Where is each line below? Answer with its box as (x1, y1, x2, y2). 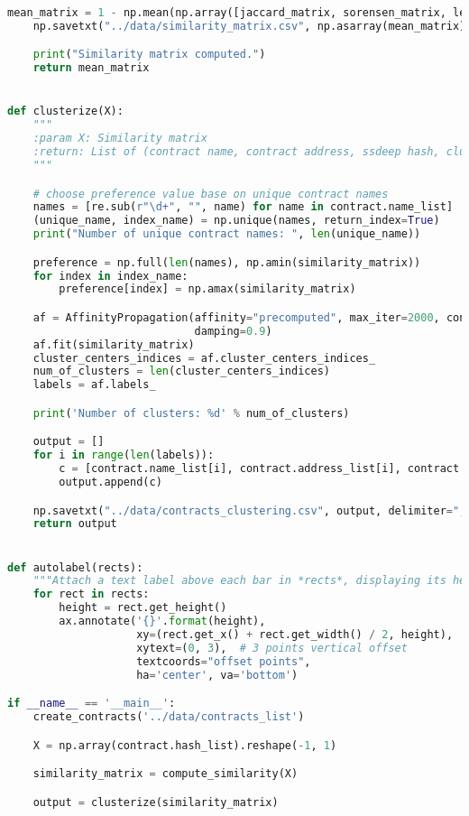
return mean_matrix (32, 61, 150, 75)
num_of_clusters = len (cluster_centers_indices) (32, 365, 330, 378)
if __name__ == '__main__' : (7, 697, 176, 710)
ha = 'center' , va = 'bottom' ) (136, 668, 299, 682)
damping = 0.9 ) (194, 324, 272, 338)
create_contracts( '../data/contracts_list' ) (32, 710, 305, 723)
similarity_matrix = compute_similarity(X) (32, 767, 299, 781)
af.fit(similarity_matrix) (32, 338, 195, 351)
